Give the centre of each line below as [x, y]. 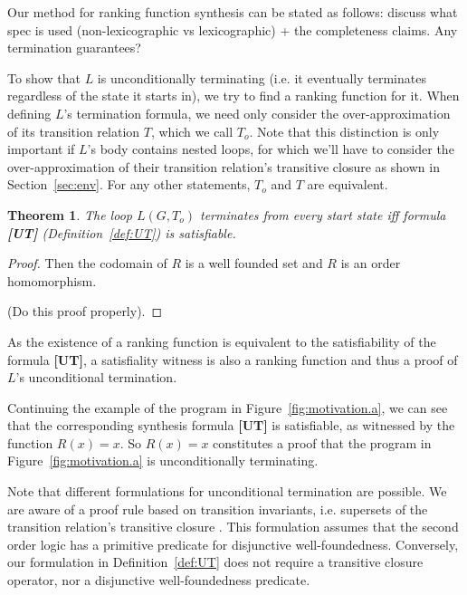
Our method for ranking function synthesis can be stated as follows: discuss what [233, 12]
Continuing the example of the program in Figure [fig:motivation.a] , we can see [228, 407]
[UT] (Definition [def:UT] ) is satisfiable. [122, 232]
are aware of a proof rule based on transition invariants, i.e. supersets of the [218, 509]
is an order [371, 263]
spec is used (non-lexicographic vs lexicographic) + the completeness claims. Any [233, 29]
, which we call [192, 131]
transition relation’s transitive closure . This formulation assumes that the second [233, 527]
